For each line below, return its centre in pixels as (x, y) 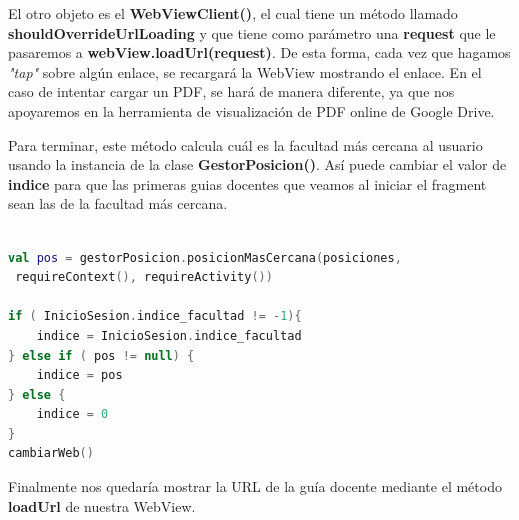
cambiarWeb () (51, 453)
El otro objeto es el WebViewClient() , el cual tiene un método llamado (233, 13)
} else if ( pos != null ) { (101, 355)
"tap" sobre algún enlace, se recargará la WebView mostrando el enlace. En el (245, 71)
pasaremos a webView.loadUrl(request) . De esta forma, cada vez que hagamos (259, 52)
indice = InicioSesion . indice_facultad (169, 335)
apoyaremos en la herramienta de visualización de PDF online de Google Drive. (251, 110)
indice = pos (79, 375)
